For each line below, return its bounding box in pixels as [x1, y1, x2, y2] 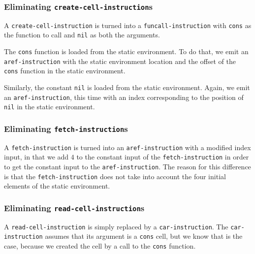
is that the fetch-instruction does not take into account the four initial [4, 171, 226, 181]
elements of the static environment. [4, 181, 110, 191]
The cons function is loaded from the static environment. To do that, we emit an [4, 46, 249, 57]
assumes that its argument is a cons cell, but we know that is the [45, 231, 243, 241]
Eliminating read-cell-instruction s [4, 201, 145, 214]
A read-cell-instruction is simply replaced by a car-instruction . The [4, 221, 228, 231]
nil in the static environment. [4, 101, 95, 112]
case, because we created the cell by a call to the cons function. [4, 241, 196, 251]
